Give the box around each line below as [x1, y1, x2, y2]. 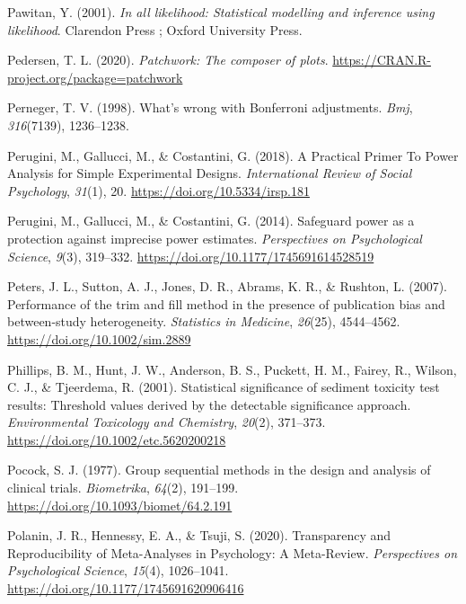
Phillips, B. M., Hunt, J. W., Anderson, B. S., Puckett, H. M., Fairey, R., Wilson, [7, 360, 457, 378]
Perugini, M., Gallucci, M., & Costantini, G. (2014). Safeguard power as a [7, 211, 415, 230]
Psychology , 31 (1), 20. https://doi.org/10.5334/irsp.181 [7, 181, 310, 200]
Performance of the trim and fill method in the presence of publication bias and [7, 294, 445, 313]
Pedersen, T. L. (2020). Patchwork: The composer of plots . [7, 50, 329, 69]
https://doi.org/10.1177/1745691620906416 [7, 579, 244, 598]
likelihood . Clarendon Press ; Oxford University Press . [7, 20, 303, 39]
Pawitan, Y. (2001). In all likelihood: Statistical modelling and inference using [7, 3, 435, 21]
